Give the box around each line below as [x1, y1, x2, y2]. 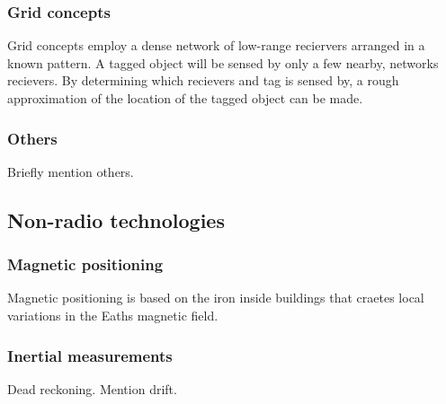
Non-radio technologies [7, 206, 225, 233]
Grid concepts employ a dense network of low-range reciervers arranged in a [7, 36, 425, 55]
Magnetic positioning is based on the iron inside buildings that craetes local [7, 288, 424, 307]
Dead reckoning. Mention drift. [7, 379, 177, 398]
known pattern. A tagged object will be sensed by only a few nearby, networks [7, 53, 439, 72]
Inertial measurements [7, 344, 173, 366]
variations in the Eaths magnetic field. [7, 306, 219, 324]
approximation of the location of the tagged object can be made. [7, 89, 363, 107]
